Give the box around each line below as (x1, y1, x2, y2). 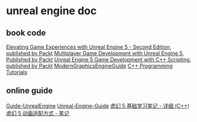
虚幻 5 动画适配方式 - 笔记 (6, 110, 70, 117)
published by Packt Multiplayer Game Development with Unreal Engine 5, (6, 50, 185, 57)
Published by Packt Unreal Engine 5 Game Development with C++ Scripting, (6, 56, 192, 63)
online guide (6, 86, 53, 96)
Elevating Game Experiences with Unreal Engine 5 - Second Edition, (6, 43, 172, 50)
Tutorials (6, 69, 28, 75)
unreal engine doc (6, 4, 97, 18)
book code (6, 28, 46, 38)
